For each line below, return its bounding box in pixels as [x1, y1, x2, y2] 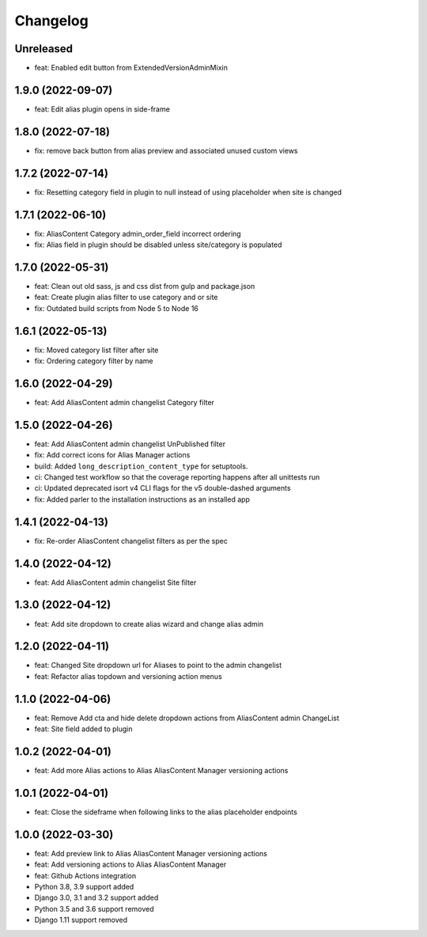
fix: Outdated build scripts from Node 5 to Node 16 [34, 303, 199, 313]
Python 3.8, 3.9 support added [34, 882, 134, 892]
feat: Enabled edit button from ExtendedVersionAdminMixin [34, 63, 229, 73]
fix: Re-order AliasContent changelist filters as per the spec [34, 536, 229, 545]
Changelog [14, 12, 89, 29]
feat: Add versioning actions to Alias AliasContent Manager [34, 859, 227, 870]
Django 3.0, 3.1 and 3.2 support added [34, 893, 159, 902]
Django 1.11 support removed [34, 915, 128, 925]
